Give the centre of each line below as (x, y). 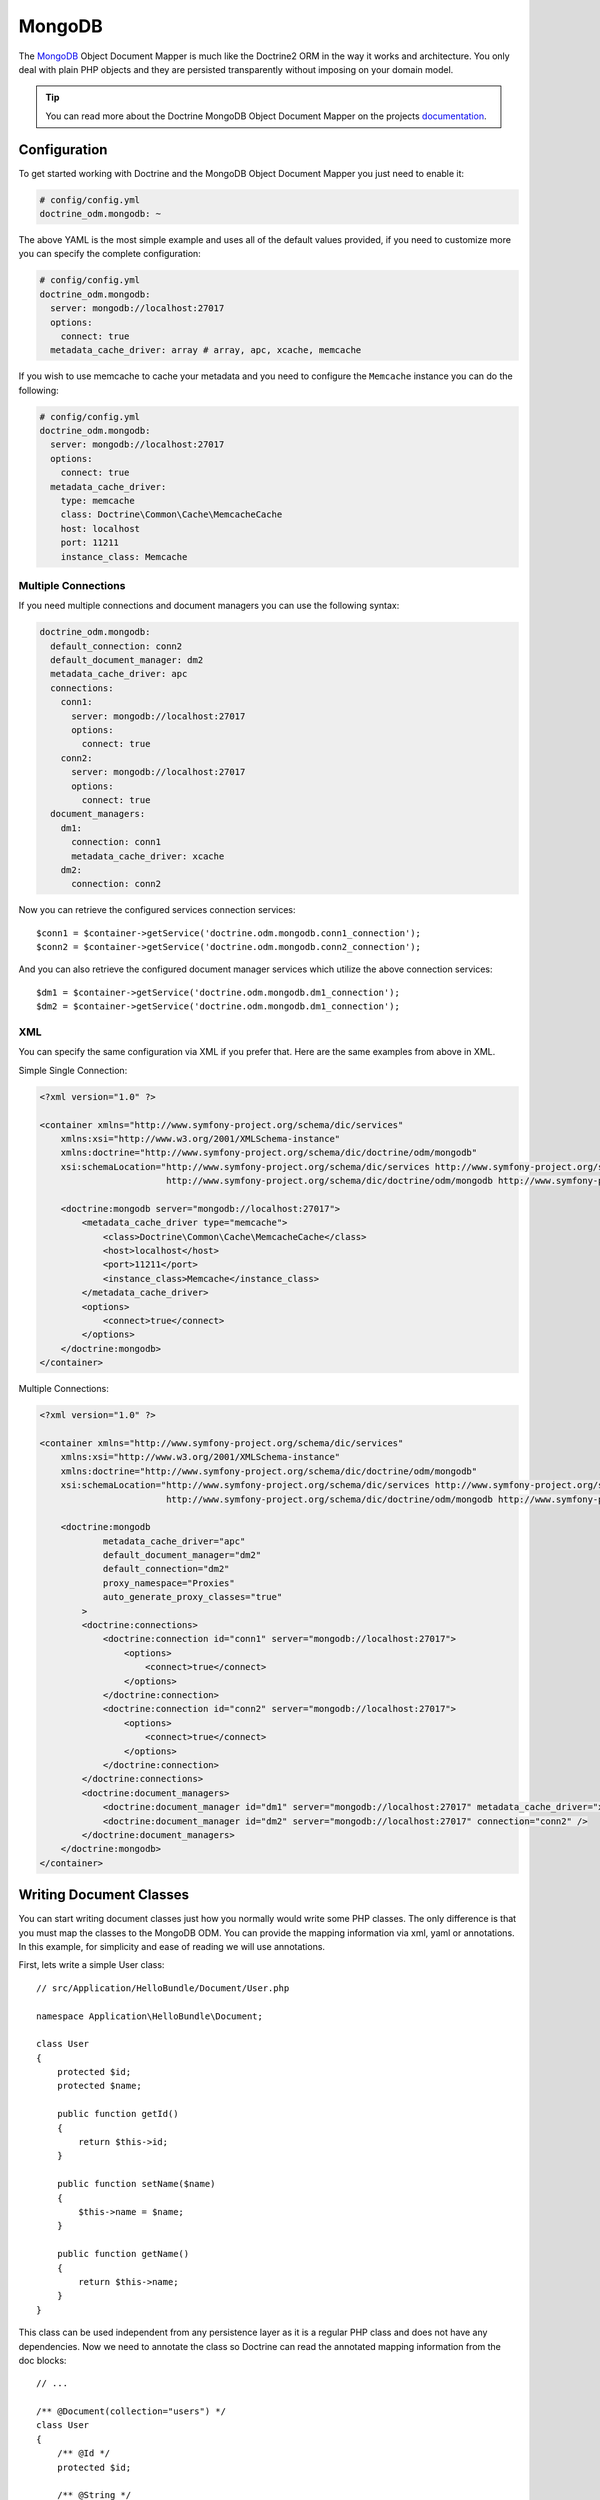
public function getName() (123, 2254)
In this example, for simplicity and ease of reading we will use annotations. (171, 1946)
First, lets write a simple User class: (91, 1965)
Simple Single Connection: (73, 1070)
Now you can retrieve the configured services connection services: (157, 910)
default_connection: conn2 (116, 646)
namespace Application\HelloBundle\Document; (150, 2016)
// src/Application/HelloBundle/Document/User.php (163, 1988)
